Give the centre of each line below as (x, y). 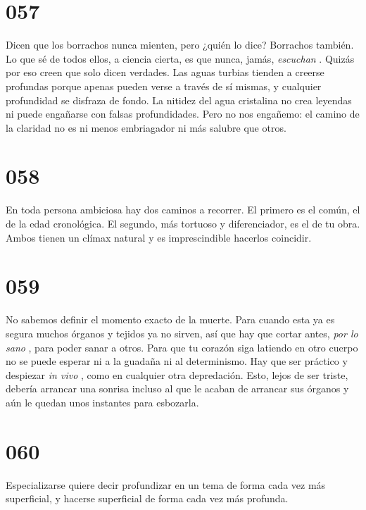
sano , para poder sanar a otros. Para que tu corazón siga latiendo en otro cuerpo (182, 347)
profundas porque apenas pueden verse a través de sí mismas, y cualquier (164, 86)
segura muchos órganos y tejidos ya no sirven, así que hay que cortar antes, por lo (182, 333)
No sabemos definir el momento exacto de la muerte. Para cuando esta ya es (170, 319)
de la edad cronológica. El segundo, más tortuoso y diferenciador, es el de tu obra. (183, 223)
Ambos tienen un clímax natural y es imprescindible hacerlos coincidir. (159, 237)
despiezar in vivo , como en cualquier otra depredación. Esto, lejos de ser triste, (177, 374)
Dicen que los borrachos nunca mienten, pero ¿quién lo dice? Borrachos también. (180, 45)
